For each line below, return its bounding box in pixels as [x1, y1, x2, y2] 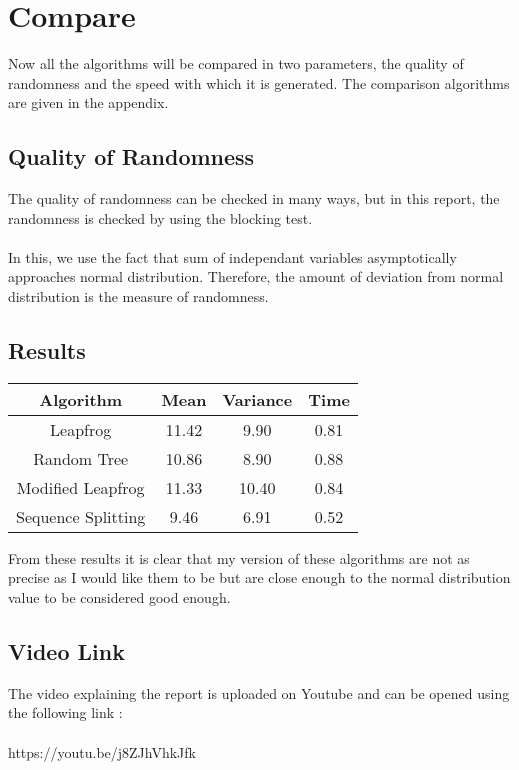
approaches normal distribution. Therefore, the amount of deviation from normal [8, 266, 504, 287]
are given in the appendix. [8, 92, 169, 113]
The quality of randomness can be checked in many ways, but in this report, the [8, 188, 500, 209]
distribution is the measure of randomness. [8, 286, 269, 307]
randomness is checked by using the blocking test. [8, 207, 313, 228]
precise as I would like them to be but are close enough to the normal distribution [8, 567, 511, 588]
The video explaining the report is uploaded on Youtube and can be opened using [8, 682, 510, 703]
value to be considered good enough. [8, 587, 231, 608]
